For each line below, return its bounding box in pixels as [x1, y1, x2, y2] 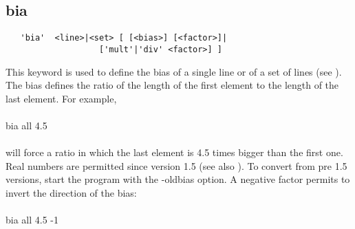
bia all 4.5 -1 [6, 212, 58, 227]
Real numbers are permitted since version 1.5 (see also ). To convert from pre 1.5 [6, 158, 347, 173]
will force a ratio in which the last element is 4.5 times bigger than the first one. [6, 145, 343, 160]
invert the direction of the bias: [6, 185, 137, 199]
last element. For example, [6, 91, 117, 105]
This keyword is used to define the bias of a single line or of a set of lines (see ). [6, 64, 342, 78]
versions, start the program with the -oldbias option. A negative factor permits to [6, 172, 350, 186]
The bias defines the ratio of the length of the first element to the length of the [6, 78, 339, 92]
